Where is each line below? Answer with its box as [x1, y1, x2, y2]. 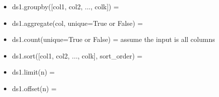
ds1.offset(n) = [12, 83, 57, 93]
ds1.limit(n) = [12, 67, 55, 77]
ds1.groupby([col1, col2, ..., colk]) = [12, 1, 119, 11]
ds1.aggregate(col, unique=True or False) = [12, 18, 143, 28]
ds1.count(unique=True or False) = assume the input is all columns [12, 34, 215, 44]
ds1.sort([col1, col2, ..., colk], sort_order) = [12, 50, 143, 60]
